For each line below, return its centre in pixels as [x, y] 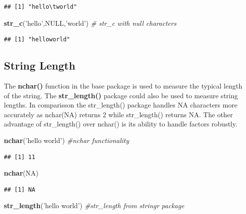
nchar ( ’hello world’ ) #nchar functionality [67, 140]
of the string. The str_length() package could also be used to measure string [121, 95]
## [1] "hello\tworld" [41, 7]
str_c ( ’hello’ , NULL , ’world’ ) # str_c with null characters [90, 23]
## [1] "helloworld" [37, 40]
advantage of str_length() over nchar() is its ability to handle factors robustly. [121, 124]
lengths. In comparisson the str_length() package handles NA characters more [121, 105]
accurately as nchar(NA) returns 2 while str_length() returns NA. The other [118, 114]
